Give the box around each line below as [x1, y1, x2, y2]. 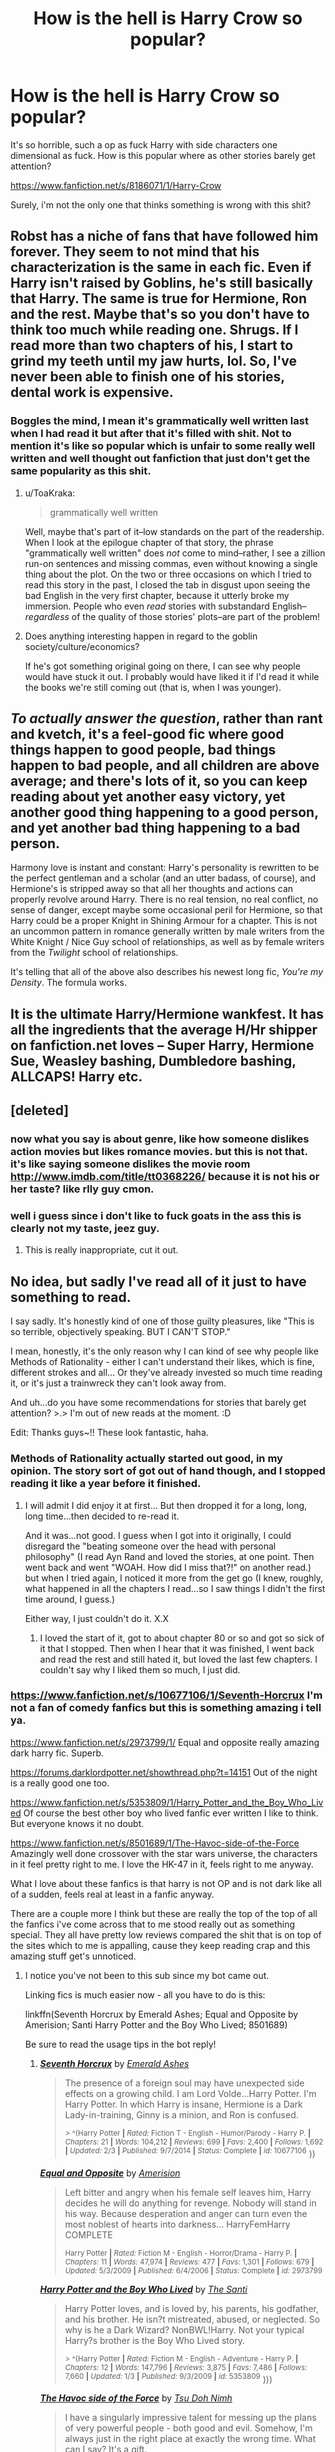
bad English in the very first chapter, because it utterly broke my [24, 589, 290, 601]
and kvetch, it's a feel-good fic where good [10, 726, 285, 743]
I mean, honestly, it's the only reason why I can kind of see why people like [10, 1345, 319, 1357]
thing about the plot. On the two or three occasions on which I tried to [24, 568, 312, 580]
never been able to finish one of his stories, [10, 368, 285, 386]
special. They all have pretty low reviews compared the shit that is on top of [10, 1928, 322, 1941]
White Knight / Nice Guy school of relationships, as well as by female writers [10, 936, 325, 948]
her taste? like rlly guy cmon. [10, 1182, 155, 1196]
